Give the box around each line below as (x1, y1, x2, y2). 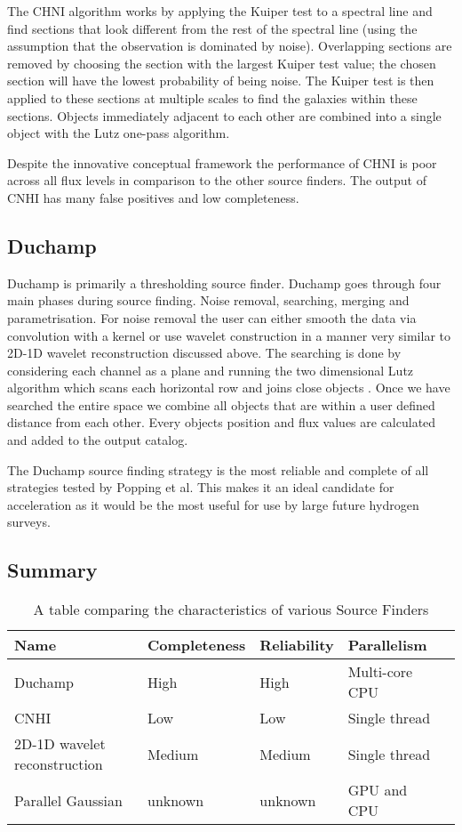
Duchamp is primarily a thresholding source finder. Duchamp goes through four (7, 273, 442, 292)
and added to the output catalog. (7, 431, 188, 449)
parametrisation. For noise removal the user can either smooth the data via (7, 308, 417, 327)
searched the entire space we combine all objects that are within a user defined (7, 395, 435, 414)
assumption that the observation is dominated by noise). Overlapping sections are (7, 36, 452, 55)
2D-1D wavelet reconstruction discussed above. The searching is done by (7, 343, 402, 362)
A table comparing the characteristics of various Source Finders (33, 599, 429, 620)
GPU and (347, 779, 408, 801)
